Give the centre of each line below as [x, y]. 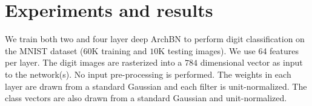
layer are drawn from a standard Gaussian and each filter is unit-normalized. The [156, 86]
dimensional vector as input [251, 62]
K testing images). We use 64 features [229, 50]
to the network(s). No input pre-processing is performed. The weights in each [148, 74]
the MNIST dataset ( [44, 50]
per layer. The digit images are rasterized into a [94, 62]
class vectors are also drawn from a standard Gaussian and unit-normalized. [146, 98]
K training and [119, 50]
